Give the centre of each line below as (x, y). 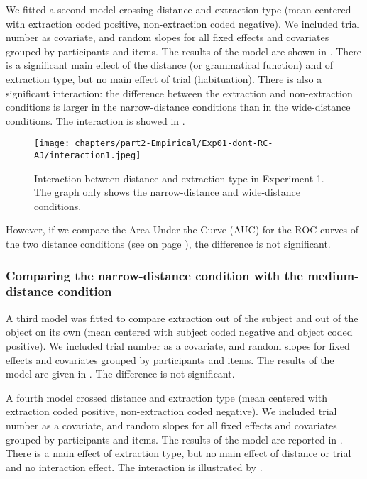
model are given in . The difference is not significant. (120, 374)
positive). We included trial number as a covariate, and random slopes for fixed (178, 345)
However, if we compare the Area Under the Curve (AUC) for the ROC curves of (182, 230)
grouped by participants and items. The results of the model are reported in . (174, 439)
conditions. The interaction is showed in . (95, 120)
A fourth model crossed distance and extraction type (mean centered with (167, 397)
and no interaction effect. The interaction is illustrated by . (134, 467)
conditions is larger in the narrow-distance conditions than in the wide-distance (178, 107)
